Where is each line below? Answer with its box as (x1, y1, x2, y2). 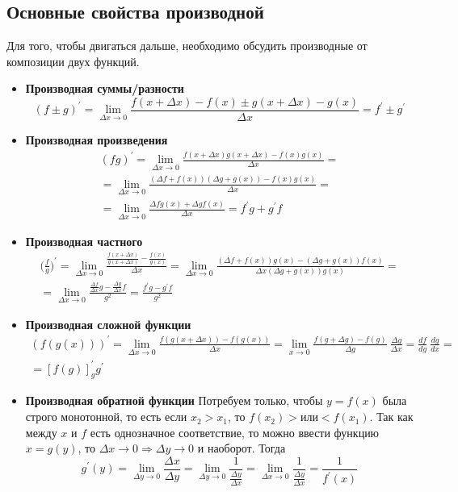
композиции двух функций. (6, 52, 140, 69)
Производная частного (25, 232, 143, 249)
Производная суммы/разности (25, 80, 184, 97)
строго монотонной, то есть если (25, 408, 187, 425)
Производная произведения (25, 131, 168, 148)
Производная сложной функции (25, 315, 191, 332)
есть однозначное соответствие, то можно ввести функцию (90, 423, 380, 440)
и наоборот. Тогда (197, 440, 286, 457)
